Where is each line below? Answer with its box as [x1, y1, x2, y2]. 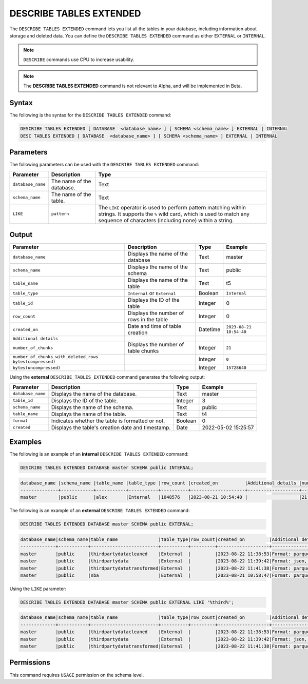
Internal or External [127, 290, 177, 297]
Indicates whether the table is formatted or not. [51, 417, 165, 424]
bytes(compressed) [12, 359, 56, 364]
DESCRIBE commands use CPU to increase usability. [23, 56, 134, 63]
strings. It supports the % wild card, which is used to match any [98, 210, 250, 218]
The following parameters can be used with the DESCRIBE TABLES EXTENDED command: [9, 162, 200, 168]
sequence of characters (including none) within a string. [98, 217, 234, 224]
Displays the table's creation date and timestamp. [51, 424, 171, 431]
